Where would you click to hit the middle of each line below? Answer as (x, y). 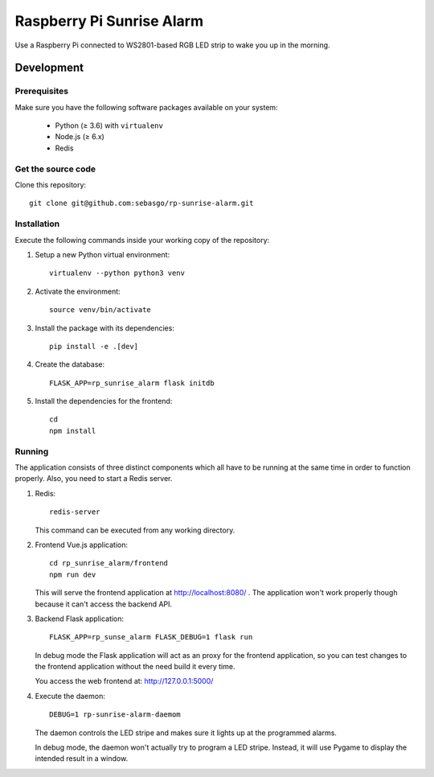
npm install (73, 431)
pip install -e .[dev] (94, 346)
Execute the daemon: (70, 696)
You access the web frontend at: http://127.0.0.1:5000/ (124, 681)
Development (49, 68)
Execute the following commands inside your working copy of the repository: (142, 240)
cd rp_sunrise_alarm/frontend (109, 563)
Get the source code (55, 169)
